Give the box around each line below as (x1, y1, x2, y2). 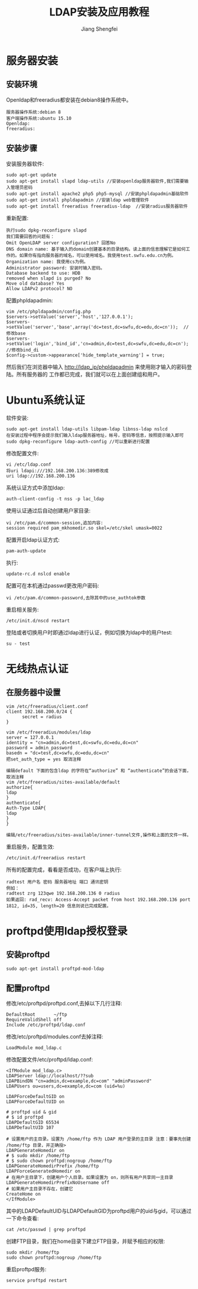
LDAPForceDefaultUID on (6, 1099, 65, 1105)
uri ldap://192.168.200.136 (6, 473, 76, 479)
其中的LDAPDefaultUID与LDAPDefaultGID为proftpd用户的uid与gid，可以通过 (6, 1207, 192, 1215)
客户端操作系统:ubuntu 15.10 (6, 115, 72, 121)
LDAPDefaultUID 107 (6, 1125, 54, 1131)
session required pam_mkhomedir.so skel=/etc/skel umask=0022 (6, 525, 163, 531)
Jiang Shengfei (80, 25, 118, 33)
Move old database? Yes (6, 280, 65, 287)
